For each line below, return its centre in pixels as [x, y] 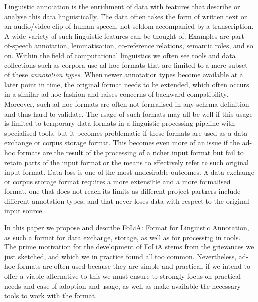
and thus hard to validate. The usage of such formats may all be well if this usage [129, 113]
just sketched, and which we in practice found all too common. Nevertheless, [121, 256]
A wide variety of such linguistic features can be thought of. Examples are [117, 35]
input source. [24, 211]
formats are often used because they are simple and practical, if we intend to [134, 266]
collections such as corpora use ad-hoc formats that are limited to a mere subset [126, 65]
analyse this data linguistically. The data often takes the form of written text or [126, 16]
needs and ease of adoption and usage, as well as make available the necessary [123, 285]
